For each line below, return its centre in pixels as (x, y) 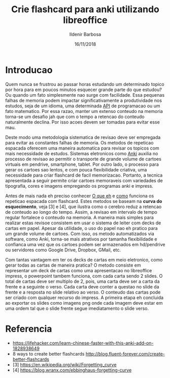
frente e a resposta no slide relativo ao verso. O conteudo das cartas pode (83, 292)
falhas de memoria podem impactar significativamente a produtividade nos (84, 100)
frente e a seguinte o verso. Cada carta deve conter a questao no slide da (82, 286)
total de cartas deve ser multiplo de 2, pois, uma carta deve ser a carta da (82, 281)
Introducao (29, 70)
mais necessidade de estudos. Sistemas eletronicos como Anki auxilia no (82, 153)
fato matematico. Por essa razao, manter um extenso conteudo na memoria (84, 111)
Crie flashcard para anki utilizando (85, 9)
